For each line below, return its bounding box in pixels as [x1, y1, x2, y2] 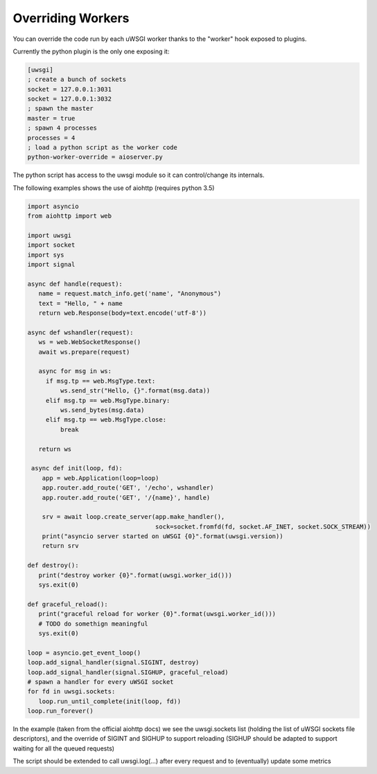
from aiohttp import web [27, 212, 112, 220]
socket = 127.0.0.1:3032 [27, 95, 112, 103]
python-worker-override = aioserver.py [27, 153, 163, 161]
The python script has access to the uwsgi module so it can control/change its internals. [12, 171, 265, 180]
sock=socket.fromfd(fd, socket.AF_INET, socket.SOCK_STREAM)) [155, 522, 371, 531]
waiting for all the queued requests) [12, 744, 114, 752]
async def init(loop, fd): [31, 465, 123, 472]
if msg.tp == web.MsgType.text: [45, 377, 156, 385]
